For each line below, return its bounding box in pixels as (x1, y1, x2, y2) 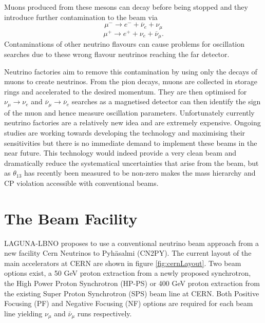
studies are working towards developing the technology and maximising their (4, 127, 245, 138)
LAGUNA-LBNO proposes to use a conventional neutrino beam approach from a (4, 237, 259, 248)
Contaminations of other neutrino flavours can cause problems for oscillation (4, 39, 245, 49)
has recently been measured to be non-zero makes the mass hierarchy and (24, 167, 256, 178)
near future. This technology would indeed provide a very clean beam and (4, 147, 237, 158)
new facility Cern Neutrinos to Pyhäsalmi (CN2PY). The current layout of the (4, 248, 252, 258)
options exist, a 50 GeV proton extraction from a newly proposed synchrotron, (4, 268, 251, 278)
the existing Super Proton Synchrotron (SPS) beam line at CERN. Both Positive (4, 288, 259, 298)
